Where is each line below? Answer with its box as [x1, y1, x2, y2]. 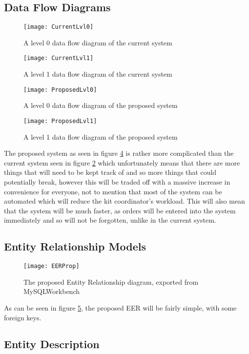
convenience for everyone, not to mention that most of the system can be [4, 186, 222, 196]
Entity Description [4, 336, 100, 351]
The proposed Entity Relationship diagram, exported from [23, 276, 199, 287]
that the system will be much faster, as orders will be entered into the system [4, 205, 236, 215]
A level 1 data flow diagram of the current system [23, 69, 172, 79]
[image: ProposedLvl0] [23, 86, 97, 93]
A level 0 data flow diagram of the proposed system [23, 100, 178, 110]
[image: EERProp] [23, 263, 80, 270]
